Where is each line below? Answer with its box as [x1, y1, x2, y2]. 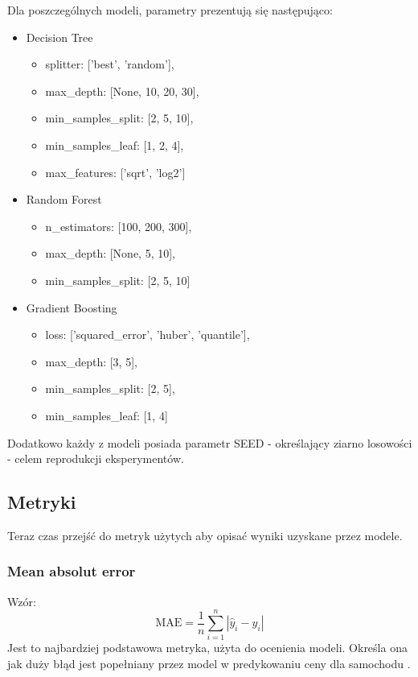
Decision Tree [26, 28, 93, 45]
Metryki [7, 489, 76, 514]
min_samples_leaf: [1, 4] [45, 407, 168, 423]
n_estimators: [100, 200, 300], [45, 217, 192, 234]
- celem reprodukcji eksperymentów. [7, 450, 184, 467]
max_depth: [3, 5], [45, 353, 137, 369]
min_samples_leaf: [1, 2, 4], [45, 136, 184, 153]
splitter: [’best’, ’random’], [45, 56, 174, 72]
